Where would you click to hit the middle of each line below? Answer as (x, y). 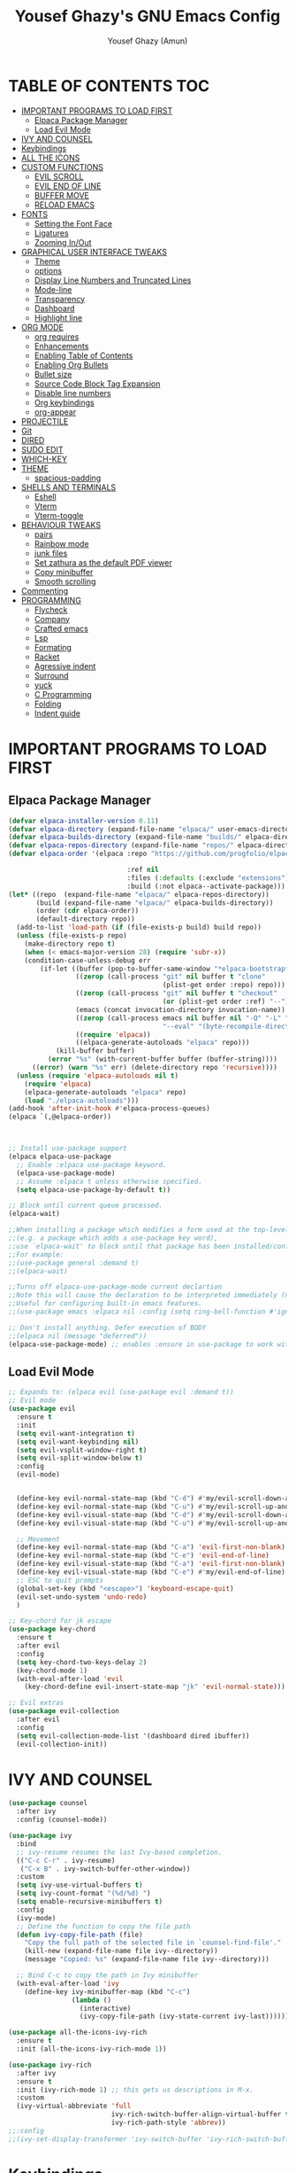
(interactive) (105, 2008)
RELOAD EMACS (64, 205)
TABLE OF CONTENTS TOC (109, 86)
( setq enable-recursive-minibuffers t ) (90, 1902)
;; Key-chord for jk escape (60, 1621)
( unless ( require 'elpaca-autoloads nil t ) (97, 1075)
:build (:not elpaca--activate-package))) (206, 886)
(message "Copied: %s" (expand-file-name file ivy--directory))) (147, 1959)
